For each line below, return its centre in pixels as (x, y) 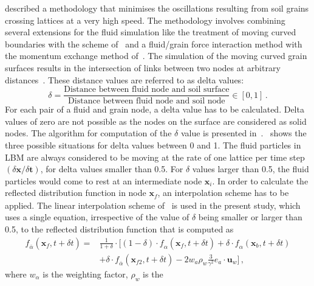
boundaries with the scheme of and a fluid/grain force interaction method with (154, 44)
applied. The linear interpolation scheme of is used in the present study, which (153, 205)
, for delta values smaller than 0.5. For (112, 169)
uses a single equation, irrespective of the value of (97, 217)
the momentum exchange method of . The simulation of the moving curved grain (156, 56)
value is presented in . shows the (244, 133)
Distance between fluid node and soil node (147, 101)
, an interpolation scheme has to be (223, 193)
